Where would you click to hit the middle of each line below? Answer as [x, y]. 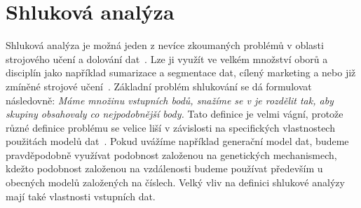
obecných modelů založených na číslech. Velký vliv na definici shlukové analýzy [175, 182]
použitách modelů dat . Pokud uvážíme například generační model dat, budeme [177, 141]
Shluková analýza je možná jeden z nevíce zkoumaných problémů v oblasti [165, 45]
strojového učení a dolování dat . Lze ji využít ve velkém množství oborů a [167, 58]
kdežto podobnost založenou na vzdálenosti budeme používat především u [164, 168]
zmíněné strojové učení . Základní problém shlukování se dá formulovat [159, 86]
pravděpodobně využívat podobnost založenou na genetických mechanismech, [171, 154]
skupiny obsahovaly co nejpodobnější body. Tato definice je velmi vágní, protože [175, 114]
